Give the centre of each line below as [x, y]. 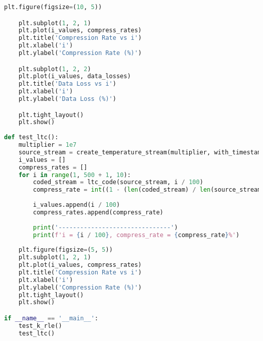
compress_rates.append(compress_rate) [98, 212]
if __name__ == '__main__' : [51, 318]
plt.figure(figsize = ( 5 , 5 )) [65, 250]
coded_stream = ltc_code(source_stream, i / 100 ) [118, 182]
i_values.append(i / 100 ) [77, 205]
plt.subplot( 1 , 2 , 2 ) [55, 69]
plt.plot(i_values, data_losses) [75, 76]
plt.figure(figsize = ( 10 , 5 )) [53, 7]
